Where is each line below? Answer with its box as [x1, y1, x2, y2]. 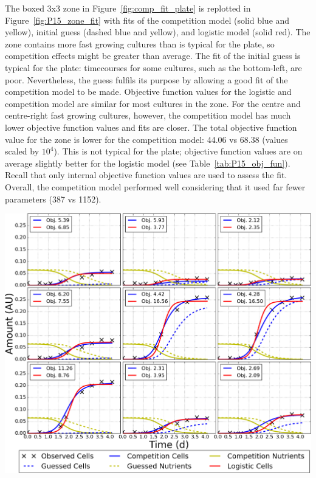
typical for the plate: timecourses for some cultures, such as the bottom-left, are [5, 61, 302, 74]
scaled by [5, 145, 39, 158]
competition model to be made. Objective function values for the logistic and [5, 85, 292, 98]
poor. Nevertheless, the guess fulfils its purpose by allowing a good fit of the [5, 73, 288, 86]
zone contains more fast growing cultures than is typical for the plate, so [5, 37, 275, 50]
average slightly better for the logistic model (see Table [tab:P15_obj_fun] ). [5, 156, 290, 169]
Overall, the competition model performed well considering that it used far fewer [5, 180, 306, 193]
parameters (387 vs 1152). [5, 192, 101, 205]
